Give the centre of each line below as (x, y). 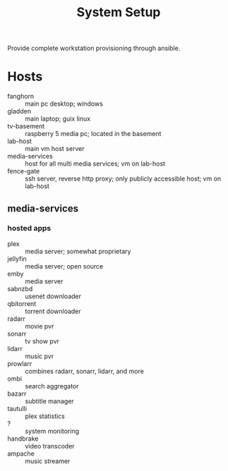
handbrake (23, 439)
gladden (19, 111)
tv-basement (26, 126)
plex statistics (45, 416)
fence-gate (24, 171)
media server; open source (64, 266)
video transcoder (50, 446)
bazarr (17, 393)
